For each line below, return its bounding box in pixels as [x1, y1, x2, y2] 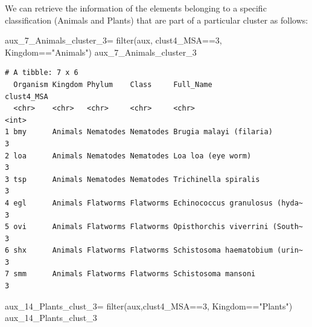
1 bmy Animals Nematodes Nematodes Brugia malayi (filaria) [5, 128, 273, 137]
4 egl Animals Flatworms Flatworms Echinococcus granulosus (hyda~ [5, 198, 303, 207]
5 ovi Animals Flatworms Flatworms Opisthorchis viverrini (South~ [5, 222, 303, 231]
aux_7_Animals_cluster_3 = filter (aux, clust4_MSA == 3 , [5, 34, 222, 47]
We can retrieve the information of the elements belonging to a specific [5, 2, 267, 14]
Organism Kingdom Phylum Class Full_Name [13, 80, 212, 89]
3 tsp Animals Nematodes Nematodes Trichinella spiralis [5, 175, 260, 184]
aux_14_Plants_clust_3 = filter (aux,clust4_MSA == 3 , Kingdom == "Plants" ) [5, 299, 293, 312]
